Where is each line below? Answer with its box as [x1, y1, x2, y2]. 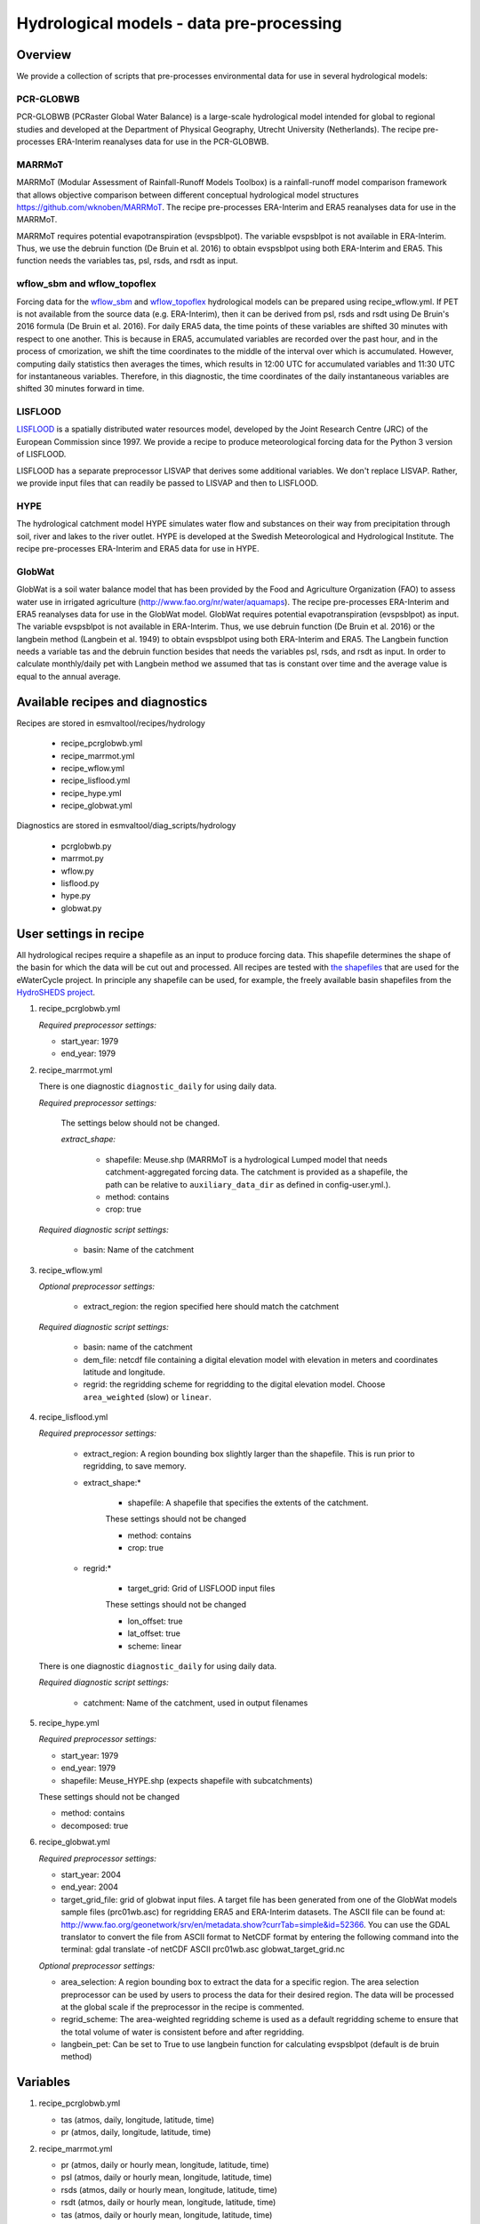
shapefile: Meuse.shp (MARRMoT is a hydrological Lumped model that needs [105, 1154, 388, 1164]
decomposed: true [60, 1820, 129, 1831]
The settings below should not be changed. [60, 1117, 220, 1129]
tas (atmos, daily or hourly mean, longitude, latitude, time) [60, 2209, 273, 2220]
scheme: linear [127, 1640, 182, 1651]
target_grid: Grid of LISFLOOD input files [127, 1583, 276, 1593]
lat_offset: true [127, 1628, 181, 1639]
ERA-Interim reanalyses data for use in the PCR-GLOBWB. [56, 136, 269, 147]
